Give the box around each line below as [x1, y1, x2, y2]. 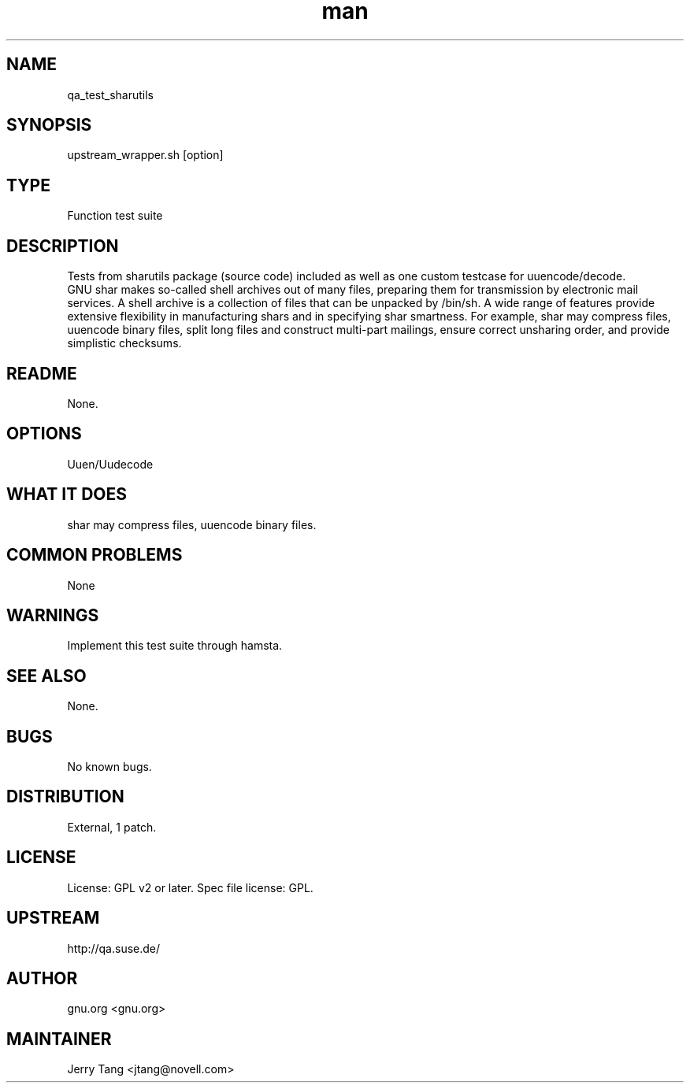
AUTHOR [6, 968, 78, 988]
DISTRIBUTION [6, 787, 124, 807]
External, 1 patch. [67, 820, 157, 834]
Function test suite [67, 209, 163, 223]
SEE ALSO [6, 665, 87, 686]
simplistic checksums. [67, 336, 182, 350]
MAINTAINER [6, 1028, 112, 1049]
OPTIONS [6, 424, 82, 444]
